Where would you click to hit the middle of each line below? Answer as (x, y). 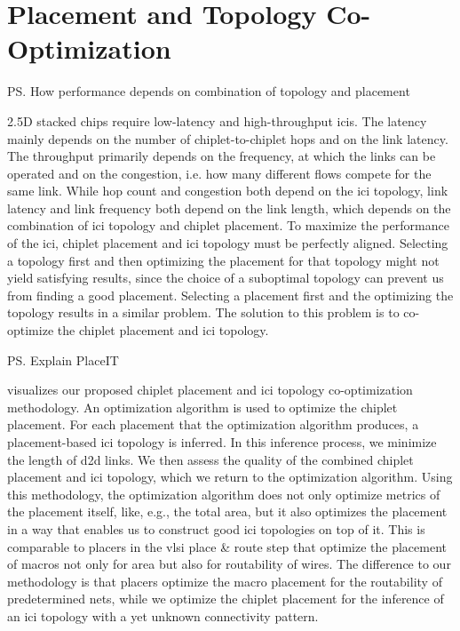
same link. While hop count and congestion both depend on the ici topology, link (228, 191)
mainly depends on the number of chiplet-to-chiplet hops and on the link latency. (228, 138)
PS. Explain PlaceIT (63, 359)
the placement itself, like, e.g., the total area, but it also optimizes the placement (227, 511)
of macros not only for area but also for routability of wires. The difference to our (229, 564)
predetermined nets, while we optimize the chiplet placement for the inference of (226, 599)
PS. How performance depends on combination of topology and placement (209, 91)
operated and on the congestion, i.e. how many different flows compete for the (219, 173)
